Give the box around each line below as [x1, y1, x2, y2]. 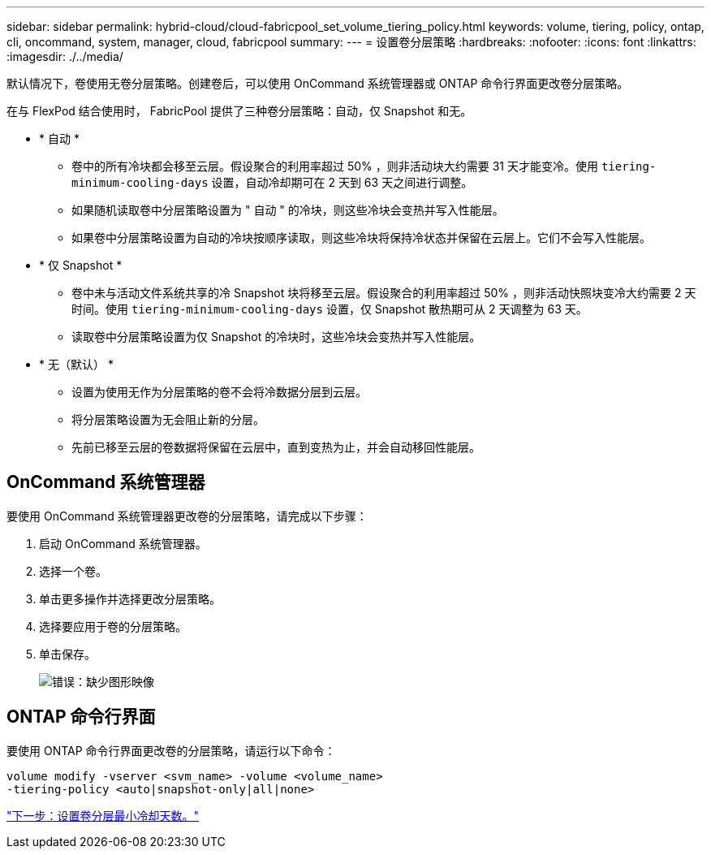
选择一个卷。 [39, 564, 107, 578]
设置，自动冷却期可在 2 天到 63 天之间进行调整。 [211, 175, 473, 189]
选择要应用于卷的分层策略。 [39, 619, 187, 633]
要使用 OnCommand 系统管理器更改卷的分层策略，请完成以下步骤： [6, 508, 368, 523]
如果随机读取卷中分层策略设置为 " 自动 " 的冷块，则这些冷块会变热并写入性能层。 [71, 203, 504, 217]
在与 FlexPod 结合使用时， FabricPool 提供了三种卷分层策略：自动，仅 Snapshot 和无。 [6, 104, 472, 118]
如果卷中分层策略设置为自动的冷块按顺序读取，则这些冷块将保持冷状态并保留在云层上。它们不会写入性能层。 [71, 231, 651, 244]
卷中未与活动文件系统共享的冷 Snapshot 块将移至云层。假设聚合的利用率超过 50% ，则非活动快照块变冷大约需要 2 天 [71, 286, 696, 300]
